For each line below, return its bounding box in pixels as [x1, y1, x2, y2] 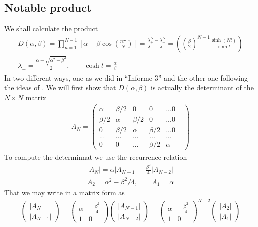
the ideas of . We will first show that [4, 82, 116, 93]
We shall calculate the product [4, 23, 98, 34]
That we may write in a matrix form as [4, 187, 125, 197]
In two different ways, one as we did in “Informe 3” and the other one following [4, 72, 248, 83]
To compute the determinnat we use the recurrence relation [4, 151, 187, 162]
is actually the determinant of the [151, 82, 254, 93]
